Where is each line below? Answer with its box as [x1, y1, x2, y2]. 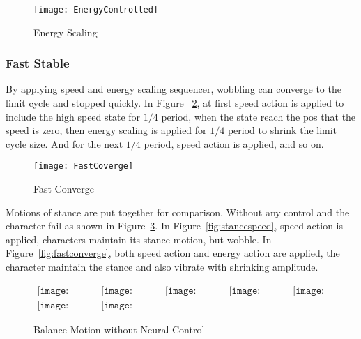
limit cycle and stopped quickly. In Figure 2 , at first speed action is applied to [6, 96, 344, 110]
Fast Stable [6, 54, 70, 72]
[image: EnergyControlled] [33, 5, 158, 15]
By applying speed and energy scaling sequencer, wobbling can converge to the [6, 82, 341, 96]
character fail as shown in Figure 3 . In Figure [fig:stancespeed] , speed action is [6, 218, 344, 233]
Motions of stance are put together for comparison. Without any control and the [6, 204, 350, 219]
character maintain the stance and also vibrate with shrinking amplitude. [6, 259, 318, 274]
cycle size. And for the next [6, 136, 123, 151]
